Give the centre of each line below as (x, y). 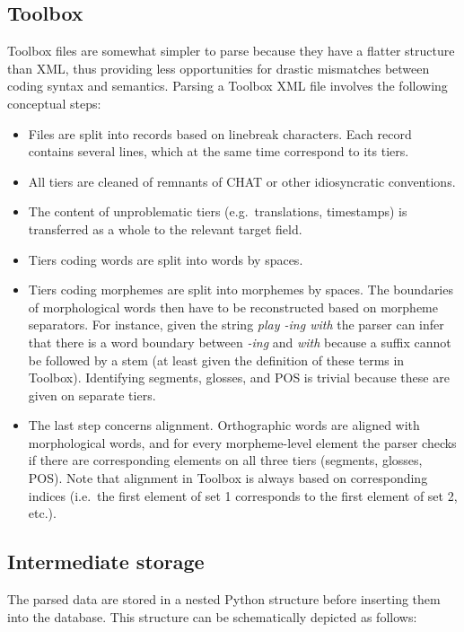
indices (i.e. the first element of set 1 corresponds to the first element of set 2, (243, 495)
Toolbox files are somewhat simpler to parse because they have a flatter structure (231, 51)
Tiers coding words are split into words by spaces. (166, 259)
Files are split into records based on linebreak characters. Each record (220, 133)
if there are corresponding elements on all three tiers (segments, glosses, (225, 460)
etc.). (42, 513)
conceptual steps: (54, 103)
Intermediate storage (106, 562)
